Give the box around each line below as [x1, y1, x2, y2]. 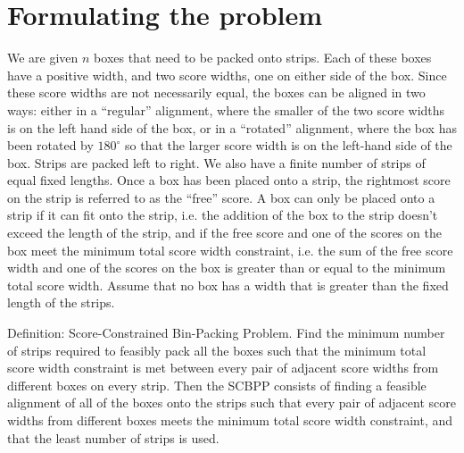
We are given [7, 48, 79, 67]
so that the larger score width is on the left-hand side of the [125, 136, 452, 155]
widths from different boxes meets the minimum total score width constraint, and [7, 411, 453, 429]
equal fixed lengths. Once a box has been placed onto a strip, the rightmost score [7, 171, 451, 189]
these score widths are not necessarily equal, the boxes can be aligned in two [7, 83, 426, 102]
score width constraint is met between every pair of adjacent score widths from [7, 358, 439, 377]
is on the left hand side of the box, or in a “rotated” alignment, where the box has [7, 118, 457, 137]
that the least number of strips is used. [7, 428, 220, 447]
